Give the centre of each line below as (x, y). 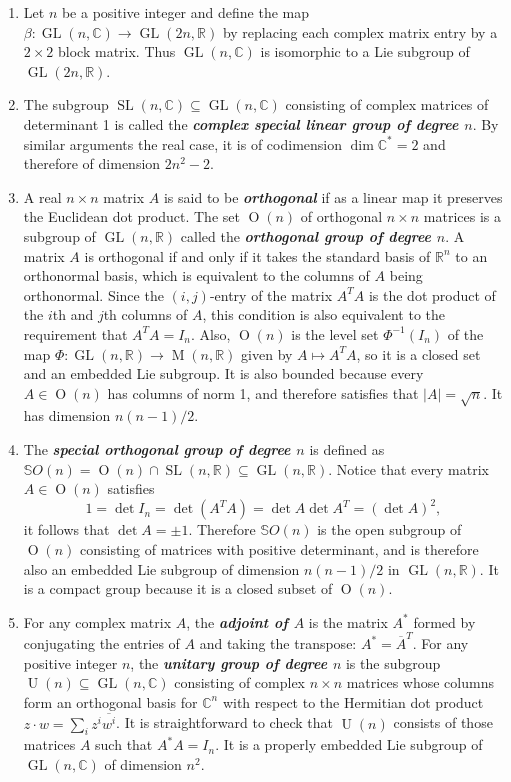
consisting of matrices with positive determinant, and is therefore (279, 548)
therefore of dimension (92, 163)
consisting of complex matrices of (387, 104)
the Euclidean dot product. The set (131, 216)
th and (73, 314)
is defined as (347, 449)
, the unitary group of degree (229, 662)
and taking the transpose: (278, 643)
